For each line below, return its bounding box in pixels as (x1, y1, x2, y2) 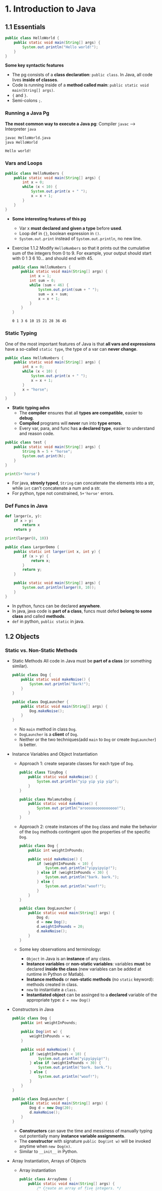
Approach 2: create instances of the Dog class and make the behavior (19, 823, 157, 829)
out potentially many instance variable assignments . (19, 1133, 126, 1139)
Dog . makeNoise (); (29, 708, 64, 714)
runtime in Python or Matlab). (26, 971, 85, 977)
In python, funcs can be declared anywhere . (12, 603, 102, 609)
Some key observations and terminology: (19, 946, 102, 953)
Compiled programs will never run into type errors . (19, 420, 122, 426)
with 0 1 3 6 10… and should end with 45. (12, 255, 93, 261)
